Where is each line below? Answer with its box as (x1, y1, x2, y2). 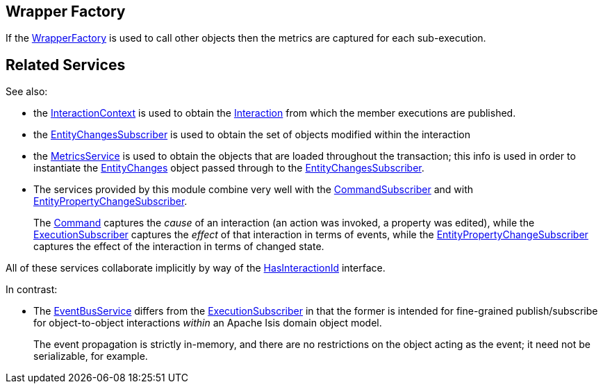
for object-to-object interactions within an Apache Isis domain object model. (33, 317, 382, 329)
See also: (6, 85, 48, 98)
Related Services (6, 56, 126, 74)
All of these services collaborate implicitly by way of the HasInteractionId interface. (6, 262, 386, 274)
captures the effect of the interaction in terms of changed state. (33, 240, 324, 253)
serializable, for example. (33, 350, 148, 363)
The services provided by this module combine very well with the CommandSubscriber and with (33, 183, 474, 196)
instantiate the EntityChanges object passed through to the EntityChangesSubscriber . (33, 162, 424, 174)
